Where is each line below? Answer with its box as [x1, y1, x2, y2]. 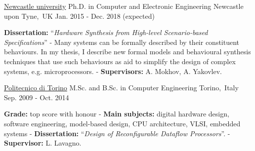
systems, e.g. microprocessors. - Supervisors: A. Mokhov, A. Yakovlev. [4, 66, 222, 76]
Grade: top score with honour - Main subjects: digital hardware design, [4, 109, 229, 119]
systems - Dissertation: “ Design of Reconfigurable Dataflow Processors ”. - [4, 128, 230, 138]
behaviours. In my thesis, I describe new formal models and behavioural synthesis [4, 46, 251, 57]
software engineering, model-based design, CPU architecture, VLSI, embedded [4, 118, 241, 128]
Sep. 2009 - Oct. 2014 [4, 92, 69, 102]
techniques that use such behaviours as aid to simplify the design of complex [4, 56, 236, 66]
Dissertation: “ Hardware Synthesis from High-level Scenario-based [4, 27, 208, 38]
